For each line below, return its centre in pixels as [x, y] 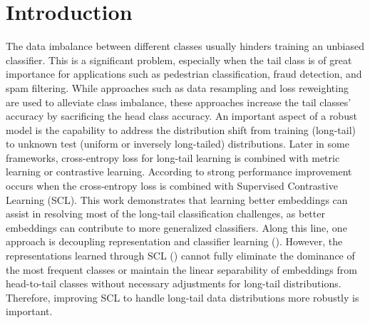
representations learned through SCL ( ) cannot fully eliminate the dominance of [180, 256]
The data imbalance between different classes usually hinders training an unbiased [185, 46]
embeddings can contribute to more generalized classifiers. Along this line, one [176, 227]
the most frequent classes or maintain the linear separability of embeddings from [181, 269]
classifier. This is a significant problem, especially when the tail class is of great [179, 60]
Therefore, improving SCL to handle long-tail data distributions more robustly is [183, 297]
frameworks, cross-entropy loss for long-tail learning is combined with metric [173, 157]
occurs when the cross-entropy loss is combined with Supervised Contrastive [172, 186]
